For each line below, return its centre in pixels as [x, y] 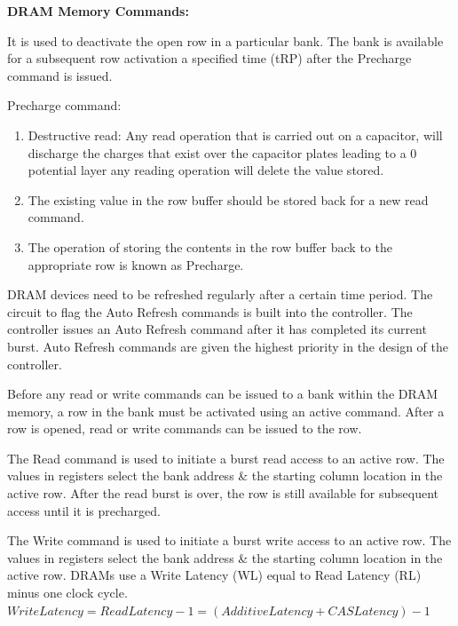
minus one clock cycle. [67, 593]
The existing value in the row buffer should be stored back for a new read [228, 199]
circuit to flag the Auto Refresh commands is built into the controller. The [210, 311]
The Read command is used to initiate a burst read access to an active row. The [226, 458]
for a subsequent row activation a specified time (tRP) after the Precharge [209, 58]
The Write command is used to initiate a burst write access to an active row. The [229, 540]
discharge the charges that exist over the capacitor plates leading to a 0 [222, 152]
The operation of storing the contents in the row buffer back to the [210, 246]
